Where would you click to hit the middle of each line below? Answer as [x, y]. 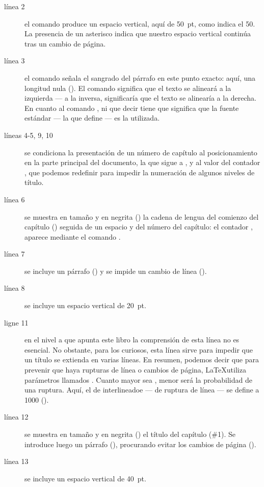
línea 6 [15, 199]
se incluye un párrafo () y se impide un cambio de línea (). [116, 271]
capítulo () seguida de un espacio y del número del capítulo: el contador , [139, 227]
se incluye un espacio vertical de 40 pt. [85, 478]
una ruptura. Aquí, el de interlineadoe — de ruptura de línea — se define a [142, 390]
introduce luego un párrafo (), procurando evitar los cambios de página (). [140, 444]
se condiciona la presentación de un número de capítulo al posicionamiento [141, 152]
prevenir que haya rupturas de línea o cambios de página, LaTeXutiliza [135, 370]
